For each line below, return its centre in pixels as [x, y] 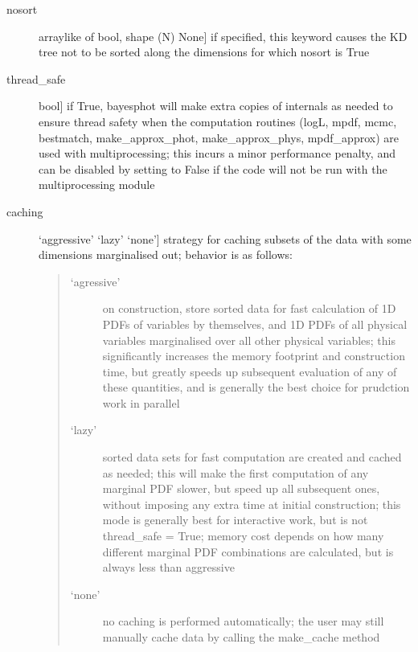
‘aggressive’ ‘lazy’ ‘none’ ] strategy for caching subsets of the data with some [225, 238]
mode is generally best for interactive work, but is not [235, 520]
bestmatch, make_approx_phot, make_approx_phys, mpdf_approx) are [219, 137]
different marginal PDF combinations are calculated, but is [248, 551]
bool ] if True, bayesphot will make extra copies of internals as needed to [216, 106]
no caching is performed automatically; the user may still [243, 621]
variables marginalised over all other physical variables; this [249, 340]
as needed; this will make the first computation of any [236, 472]
